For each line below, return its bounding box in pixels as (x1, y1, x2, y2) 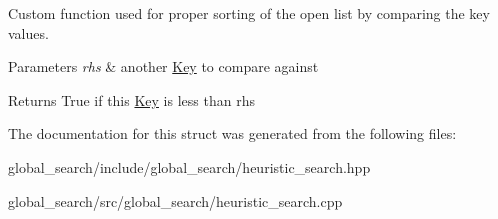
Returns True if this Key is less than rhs (8, 89, 255, 110)
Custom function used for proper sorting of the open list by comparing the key (8, 3, 490, 23)
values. (8, 22, 49, 43)
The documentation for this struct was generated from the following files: (8, 123, 457, 144)
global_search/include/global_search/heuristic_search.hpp (8, 156, 371, 177)
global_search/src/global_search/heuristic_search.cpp (8, 190, 343, 211)
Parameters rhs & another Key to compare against (8, 56, 319, 77)
